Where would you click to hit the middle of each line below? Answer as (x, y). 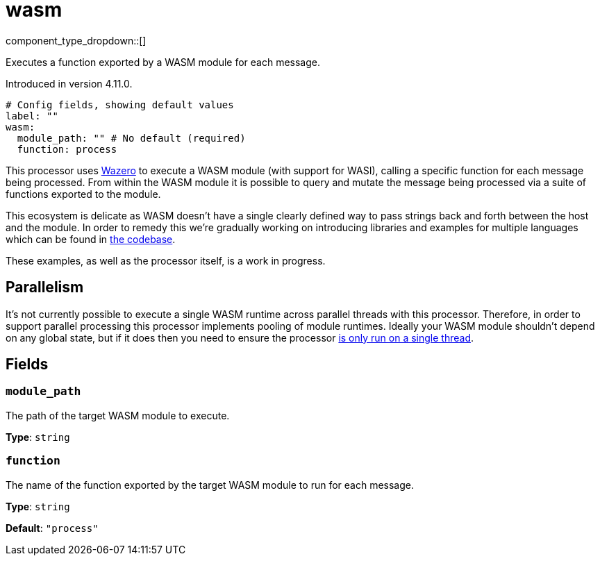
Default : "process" (52, 528)
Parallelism (45, 287)
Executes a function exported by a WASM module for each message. (163, 62)
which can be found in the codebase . (91, 239)
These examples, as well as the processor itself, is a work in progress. (166, 260)
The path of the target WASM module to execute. (118, 415)
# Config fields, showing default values (120, 104)
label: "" (32, 116)
